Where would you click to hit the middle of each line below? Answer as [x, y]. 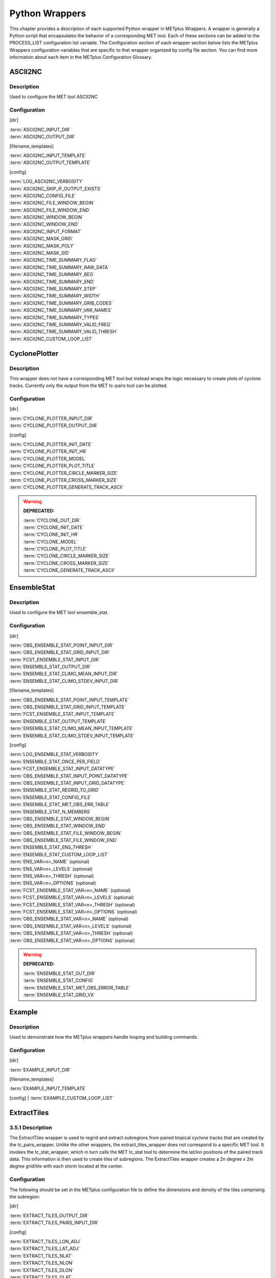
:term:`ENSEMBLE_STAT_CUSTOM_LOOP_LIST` [59, 854]
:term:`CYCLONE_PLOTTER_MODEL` [48, 459]
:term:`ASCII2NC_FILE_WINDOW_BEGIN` [52, 203]
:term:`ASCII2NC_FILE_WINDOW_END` [50, 210]
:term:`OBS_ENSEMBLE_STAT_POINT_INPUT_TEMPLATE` [69, 700]
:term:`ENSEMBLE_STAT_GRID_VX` [59, 995]
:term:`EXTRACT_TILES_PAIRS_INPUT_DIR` [54, 1223]
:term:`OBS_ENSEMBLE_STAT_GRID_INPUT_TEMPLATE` [68, 707]
